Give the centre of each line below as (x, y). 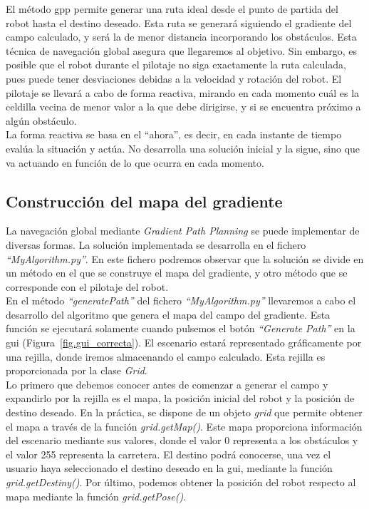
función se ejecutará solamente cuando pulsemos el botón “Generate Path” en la (181, 328)
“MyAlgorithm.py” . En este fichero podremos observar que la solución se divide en (185, 258)
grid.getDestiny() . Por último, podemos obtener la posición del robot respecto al (181, 482)
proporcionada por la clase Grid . (77, 370)
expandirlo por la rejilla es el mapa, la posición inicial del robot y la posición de (180, 398)
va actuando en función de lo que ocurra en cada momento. (135, 162)
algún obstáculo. (41, 120)
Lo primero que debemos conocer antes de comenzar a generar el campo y (167, 384)
